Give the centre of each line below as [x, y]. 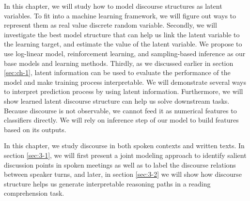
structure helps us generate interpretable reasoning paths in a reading [107, 183]
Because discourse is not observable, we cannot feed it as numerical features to [120, 110]
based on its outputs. [35, 129]
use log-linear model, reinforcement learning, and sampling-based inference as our [125, 53]
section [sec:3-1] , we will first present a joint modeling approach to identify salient [125, 155]
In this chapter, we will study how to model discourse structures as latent [113, 6]
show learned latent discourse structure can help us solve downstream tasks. [117, 100]
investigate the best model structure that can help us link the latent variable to [122, 34]
